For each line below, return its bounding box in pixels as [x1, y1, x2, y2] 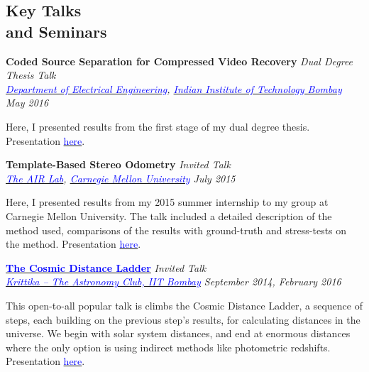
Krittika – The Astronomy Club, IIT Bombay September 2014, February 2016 [6, 274, 341, 289]
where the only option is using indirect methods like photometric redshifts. [6, 339, 331, 354]
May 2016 [6, 95, 49, 110]
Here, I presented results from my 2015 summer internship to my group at [6, 195, 329, 209]
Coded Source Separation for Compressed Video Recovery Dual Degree [6, 53, 353, 68]
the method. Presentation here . [6, 236, 141, 251]
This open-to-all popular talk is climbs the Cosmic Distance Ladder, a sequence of [6, 297, 363, 312]
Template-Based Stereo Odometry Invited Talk [6, 157, 231, 172]
